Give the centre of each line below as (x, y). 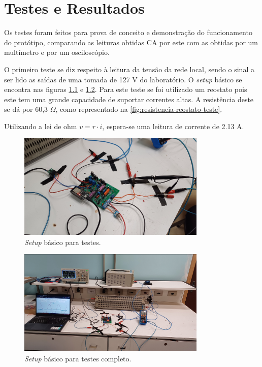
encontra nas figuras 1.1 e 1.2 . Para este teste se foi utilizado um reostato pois (126, 89)
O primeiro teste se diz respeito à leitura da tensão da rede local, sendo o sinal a (129, 69)
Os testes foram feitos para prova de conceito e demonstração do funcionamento (128, 32)
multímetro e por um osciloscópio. (57, 52)
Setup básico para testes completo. (78, 358)
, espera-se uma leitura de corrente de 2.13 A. (173, 126)
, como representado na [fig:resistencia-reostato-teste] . (139, 109)
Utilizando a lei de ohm (41, 126)
